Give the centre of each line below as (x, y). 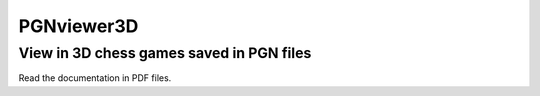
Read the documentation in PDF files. (95, 78)
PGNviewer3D (78, 26)
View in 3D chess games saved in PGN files (165, 53)
